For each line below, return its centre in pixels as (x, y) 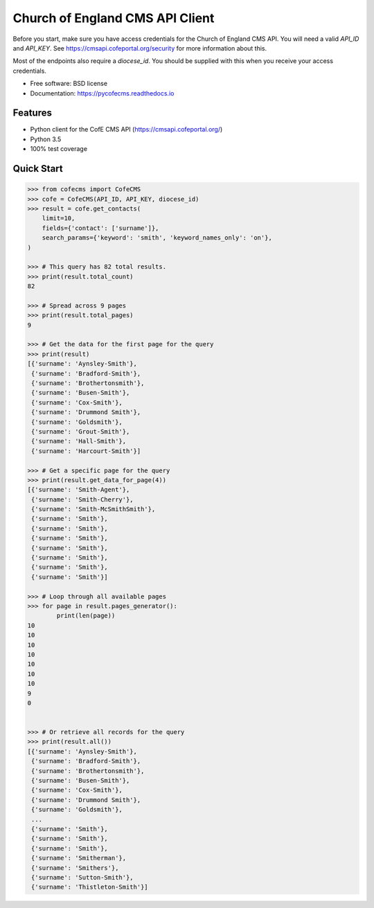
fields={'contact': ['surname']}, (100, 228)
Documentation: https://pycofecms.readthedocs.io (102, 93)
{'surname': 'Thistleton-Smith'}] (90, 887)
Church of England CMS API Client (114, 18)
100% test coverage (59, 149)
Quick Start (38, 169)
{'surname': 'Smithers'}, (75, 868)
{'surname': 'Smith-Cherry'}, (83, 499)
